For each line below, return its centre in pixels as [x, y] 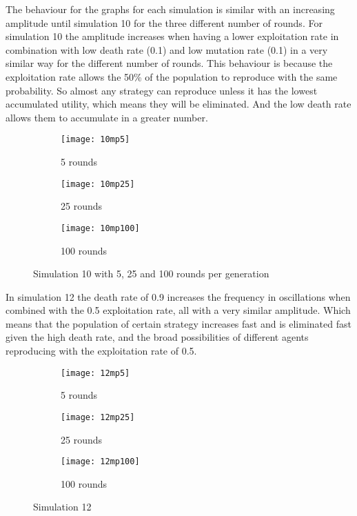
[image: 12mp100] [100, 462]
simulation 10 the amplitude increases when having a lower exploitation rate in [172, 36]
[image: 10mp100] [100, 228]
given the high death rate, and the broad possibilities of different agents [157, 337]
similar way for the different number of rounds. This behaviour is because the [169, 63]
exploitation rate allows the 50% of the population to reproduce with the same [172, 76]
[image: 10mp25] [98, 184]
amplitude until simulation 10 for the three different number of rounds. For [164, 22]
